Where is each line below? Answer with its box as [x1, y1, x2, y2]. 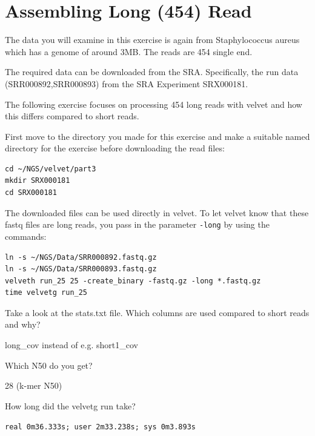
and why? [5, 318, 41, 331]
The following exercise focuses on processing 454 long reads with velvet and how [5, 97, 302, 110]
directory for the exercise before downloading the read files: [5, 142, 225, 154]
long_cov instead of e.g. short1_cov [5, 339, 138, 351]
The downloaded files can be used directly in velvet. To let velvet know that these [5, 206, 309, 219]
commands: [5, 230, 47, 242]
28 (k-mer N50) [5, 379, 62, 392]
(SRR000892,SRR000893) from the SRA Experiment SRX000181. [5, 77, 248, 90]
